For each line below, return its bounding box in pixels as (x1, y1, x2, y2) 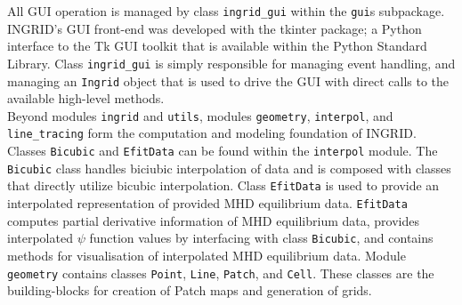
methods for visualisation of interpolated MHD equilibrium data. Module (7, 245, 406, 264)
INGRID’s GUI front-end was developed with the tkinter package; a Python (7, 19, 422, 37)
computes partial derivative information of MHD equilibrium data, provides (7, 211, 419, 229)
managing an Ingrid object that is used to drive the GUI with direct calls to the (7, 71, 450, 90)
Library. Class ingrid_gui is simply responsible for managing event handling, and (7, 53, 456, 72)
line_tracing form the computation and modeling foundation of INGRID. (7, 124, 417, 142)
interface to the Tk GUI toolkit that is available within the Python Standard (7, 36, 427, 55)
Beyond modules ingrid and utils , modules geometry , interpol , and (7, 106, 393, 124)
